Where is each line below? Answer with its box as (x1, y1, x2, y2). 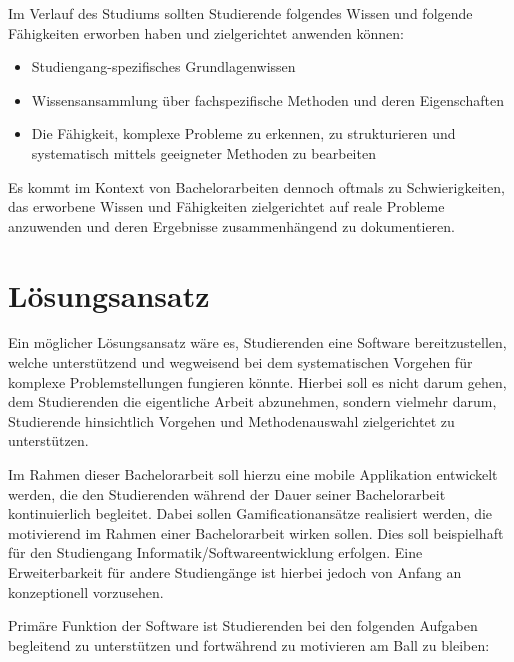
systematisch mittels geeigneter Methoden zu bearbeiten (31, 142, 376, 163)
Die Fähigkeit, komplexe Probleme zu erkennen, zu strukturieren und (31, 123, 456, 144)
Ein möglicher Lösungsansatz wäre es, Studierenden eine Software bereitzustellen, (8, 332, 507, 353)
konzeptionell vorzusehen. (8, 581, 164, 602)
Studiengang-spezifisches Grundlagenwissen (31, 56, 296, 77)
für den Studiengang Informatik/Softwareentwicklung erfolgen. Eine (8, 542, 423, 563)
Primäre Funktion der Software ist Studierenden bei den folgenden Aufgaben (8, 615, 478, 636)
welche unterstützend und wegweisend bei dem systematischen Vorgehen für (8, 352, 473, 373)
